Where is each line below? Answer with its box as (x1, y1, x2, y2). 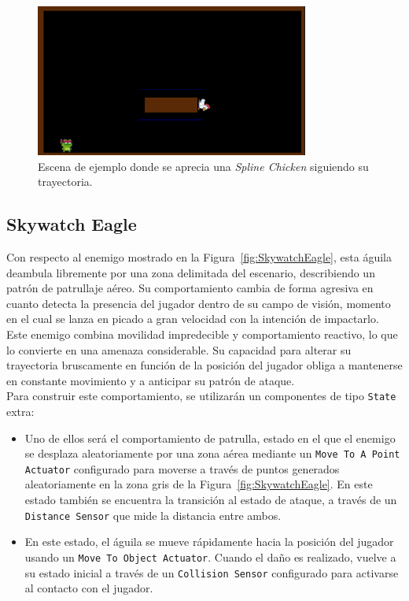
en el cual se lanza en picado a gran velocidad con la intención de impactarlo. (6, 310, 379, 327)
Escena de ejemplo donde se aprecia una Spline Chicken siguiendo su (38, 158, 369, 174)
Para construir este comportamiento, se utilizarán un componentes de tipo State (6, 388, 396, 404)
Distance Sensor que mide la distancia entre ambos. (24, 506, 282, 523)
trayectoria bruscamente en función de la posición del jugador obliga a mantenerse (6, 357, 403, 373)
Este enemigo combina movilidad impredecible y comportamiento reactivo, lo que (6, 325, 398, 342)
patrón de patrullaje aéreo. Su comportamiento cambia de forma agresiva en (6, 280, 374, 296)
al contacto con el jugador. (24, 580, 153, 596)
